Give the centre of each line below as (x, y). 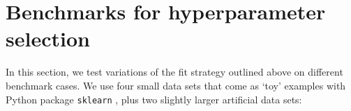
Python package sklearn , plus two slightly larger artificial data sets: (154, 99)
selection (48, 39)
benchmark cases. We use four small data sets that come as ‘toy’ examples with (176, 85)
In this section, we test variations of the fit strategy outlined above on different (174, 72)
